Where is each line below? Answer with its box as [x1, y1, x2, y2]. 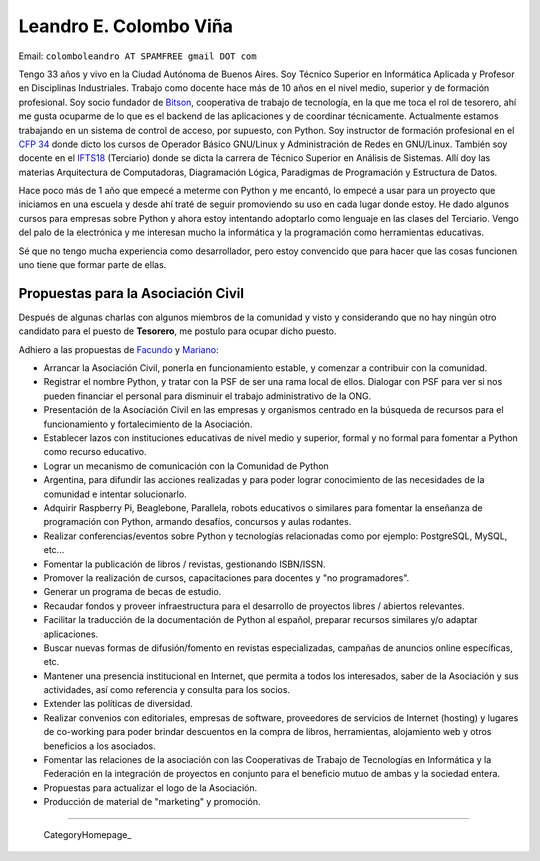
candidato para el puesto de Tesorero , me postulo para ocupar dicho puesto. [18, 325, 337, 337]
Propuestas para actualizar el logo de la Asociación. [43, 781, 258, 794]
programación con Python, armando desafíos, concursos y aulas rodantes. [43, 516, 352, 528]
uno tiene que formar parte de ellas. [18, 259, 167, 271]
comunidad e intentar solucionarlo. [43, 488, 187, 500]
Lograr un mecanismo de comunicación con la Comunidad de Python [43, 460, 329, 472]
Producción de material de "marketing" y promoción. [43, 796, 261, 808]
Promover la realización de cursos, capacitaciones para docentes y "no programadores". [43, 571, 410, 584]
